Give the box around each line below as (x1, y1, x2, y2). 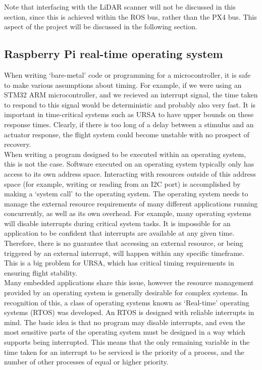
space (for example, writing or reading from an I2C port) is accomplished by (4, 178, 241, 189)
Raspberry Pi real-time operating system (4, 46, 223, 62)
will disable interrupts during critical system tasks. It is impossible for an (4, 218, 231, 228)
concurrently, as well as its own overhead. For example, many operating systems (4, 208, 251, 219)
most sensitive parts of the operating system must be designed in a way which (4, 327, 245, 337)
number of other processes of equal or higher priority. (4, 356, 169, 367)
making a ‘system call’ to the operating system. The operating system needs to (4, 188, 248, 199)
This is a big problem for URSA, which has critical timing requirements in (4, 257, 234, 268)
